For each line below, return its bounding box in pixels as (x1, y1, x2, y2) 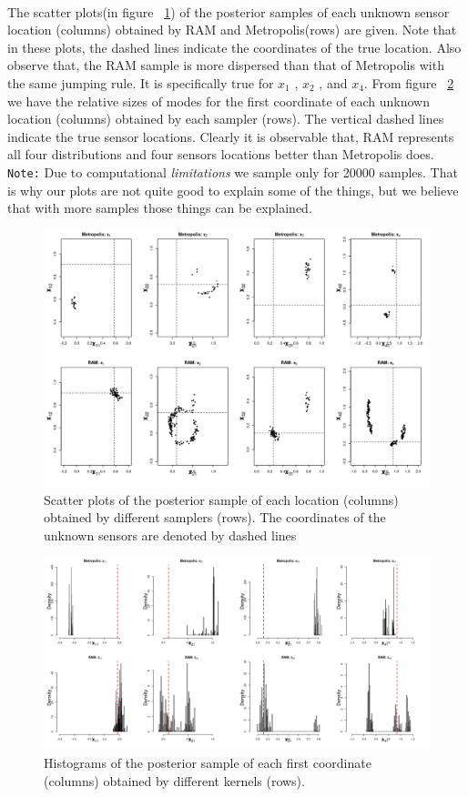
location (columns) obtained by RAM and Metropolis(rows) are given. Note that (7, 20, 457, 39)
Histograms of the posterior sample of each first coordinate (44, 753, 371, 772)
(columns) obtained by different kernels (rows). (44, 771, 305, 790)
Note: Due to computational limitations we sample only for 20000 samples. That (7, 162, 458, 181)
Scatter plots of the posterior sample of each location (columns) (44, 489, 399, 509)
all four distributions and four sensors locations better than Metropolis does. (7, 145, 434, 164)
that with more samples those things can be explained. (7, 198, 312, 217)
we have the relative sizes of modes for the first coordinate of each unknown (7, 91, 430, 110)
